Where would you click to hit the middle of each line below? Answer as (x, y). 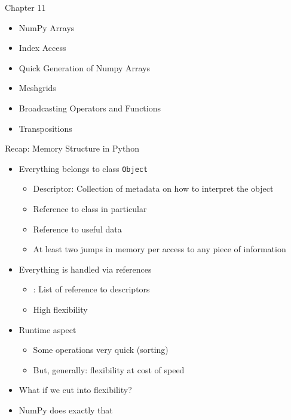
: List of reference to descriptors (91, 289)
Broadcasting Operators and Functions (90, 108)
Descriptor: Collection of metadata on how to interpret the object (153, 188)
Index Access (42, 48)
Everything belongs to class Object (83, 168)
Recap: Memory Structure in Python (72, 148)
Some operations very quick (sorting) (101, 350)
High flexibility (60, 309)
